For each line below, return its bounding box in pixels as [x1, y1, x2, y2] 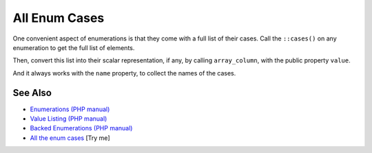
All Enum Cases [12, 10, 105, 25]
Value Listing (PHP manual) [30, 115, 107, 123]
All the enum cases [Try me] [30, 134, 110, 142]
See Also [12, 86, 52, 99]
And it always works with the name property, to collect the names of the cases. [12, 69, 236, 77]
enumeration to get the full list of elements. [12, 43, 135, 51]
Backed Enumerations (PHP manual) [30, 124, 133, 132]
